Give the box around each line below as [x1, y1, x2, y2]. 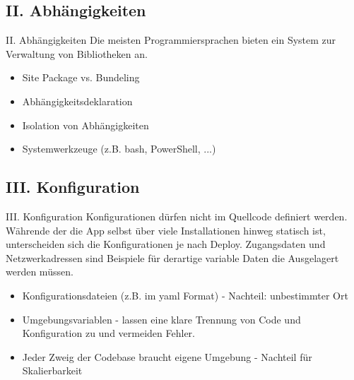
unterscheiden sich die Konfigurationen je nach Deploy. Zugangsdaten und [6, 237, 326, 251]
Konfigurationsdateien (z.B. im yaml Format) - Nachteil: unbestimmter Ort [22, 287, 348, 302]
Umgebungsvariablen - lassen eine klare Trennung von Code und [22, 311, 301, 326]
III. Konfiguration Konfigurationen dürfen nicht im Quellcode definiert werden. [6, 208, 348, 223]
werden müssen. [6, 264, 73, 279]
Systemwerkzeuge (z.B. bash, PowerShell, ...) [22, 141, 216, 156]
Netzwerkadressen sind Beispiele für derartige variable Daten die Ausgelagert [6, 250, 339, 265]
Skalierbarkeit [22, 363, 83, 378]
